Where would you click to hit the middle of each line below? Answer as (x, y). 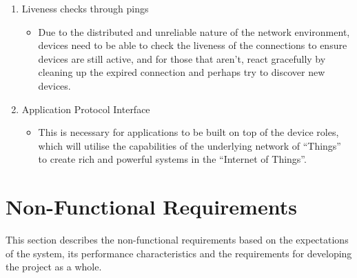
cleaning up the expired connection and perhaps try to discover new (182, 72)
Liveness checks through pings (85, 8)
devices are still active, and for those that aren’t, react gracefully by (182, 58)
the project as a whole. (54, 267)
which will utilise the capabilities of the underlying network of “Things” (190, 145)
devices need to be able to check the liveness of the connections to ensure (193, 45)
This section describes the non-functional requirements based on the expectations (177, 240)
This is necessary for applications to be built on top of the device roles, (188, 132)
